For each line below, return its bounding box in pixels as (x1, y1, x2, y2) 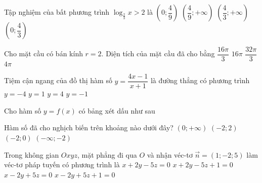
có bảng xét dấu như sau (78, 105, 155, 116)
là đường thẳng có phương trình (150, 75, 250, 86)
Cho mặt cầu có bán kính (4, 48, 83, 59)
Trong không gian (4, 149, 59, 160)
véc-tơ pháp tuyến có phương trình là (4, 159, 120, 170)
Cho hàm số (4, 105, 41, 116)
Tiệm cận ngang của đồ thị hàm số (4, 75, 112, 86)
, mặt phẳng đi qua (77, 149, 137, 160)
